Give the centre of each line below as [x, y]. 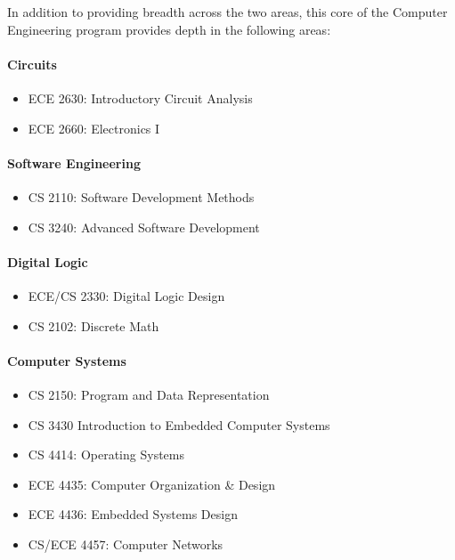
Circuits [32, 64]
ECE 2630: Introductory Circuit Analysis [140, 97]
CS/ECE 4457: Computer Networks [126, 544]
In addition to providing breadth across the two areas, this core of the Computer [227, 12]
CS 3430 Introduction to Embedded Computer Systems [179, 424]
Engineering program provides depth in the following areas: [169, 29]
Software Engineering [74, 162]
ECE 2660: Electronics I [94, 128]
